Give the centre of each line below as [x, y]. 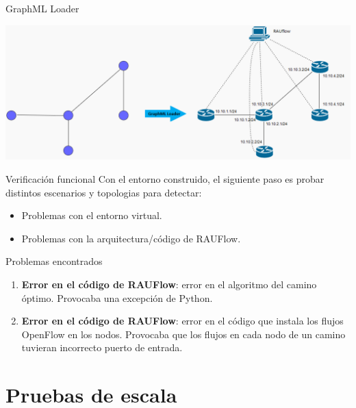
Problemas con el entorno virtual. [92, 215]
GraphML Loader [42, 8]
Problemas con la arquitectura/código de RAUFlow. [131, 238]
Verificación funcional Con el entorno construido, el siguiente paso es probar [165, 179]
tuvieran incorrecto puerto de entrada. [102, 347]
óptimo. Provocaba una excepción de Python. [117, 297]
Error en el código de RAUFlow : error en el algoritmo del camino [169, 284]
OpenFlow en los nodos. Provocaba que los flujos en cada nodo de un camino [183, 334]
